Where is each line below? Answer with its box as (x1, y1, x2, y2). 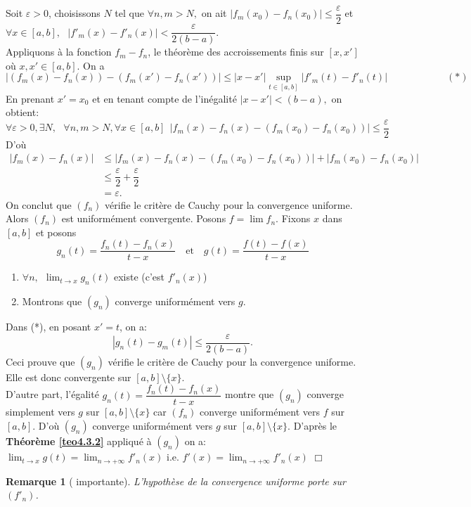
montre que (225, 387, 274, 402)
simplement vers (6, 404, 75, 419)
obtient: (6, 105, 39, 120)
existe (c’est (113, 269, 165, 284)
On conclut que (6, 197, 72, 212)
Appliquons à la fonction (6, 44, 112, 59)
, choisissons (48, 6, 101, 20)
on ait (201, 6, 227, 20)
